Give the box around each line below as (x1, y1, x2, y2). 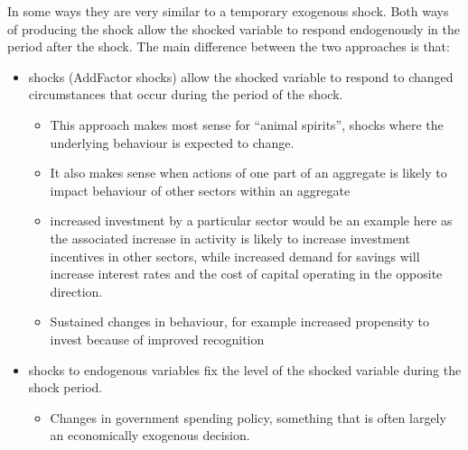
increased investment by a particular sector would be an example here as (50, 211, 453, 230)
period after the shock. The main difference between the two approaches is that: (7, 37, 450, 56)
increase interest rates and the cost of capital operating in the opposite (50, 264, 443, 283)
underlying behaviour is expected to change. (50, 133, 295, 152)
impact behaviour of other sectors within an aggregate (50, 180, 351, 199)
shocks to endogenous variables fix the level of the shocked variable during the (28, 360, 462, 379)
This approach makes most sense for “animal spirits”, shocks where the (50, 115, 444, 133)
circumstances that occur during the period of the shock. (28, 85, 343, 104)
